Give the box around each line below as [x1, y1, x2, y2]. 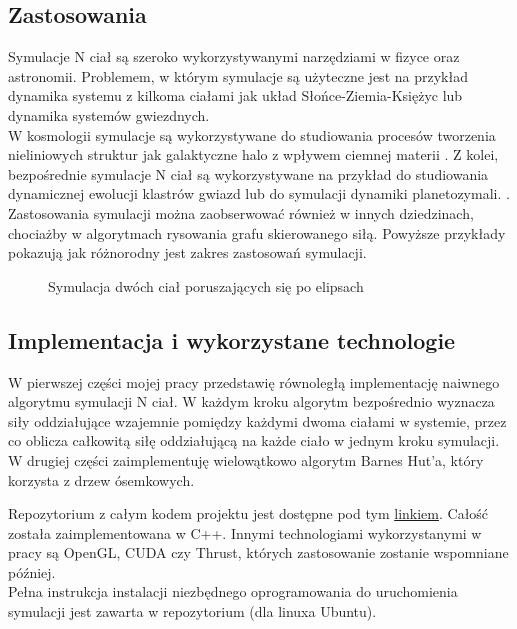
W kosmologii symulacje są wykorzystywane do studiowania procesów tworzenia [8, 124, 496, 145]
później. [8, 561, 56, 582]
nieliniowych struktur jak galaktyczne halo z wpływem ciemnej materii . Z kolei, [8, 144, 499, 165]
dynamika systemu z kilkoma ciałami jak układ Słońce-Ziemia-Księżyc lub [8, 85, 463, 106]
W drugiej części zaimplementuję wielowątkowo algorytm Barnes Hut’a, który [8, 449, 484, 470]
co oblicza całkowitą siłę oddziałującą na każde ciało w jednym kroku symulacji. [8, 430, 500, 451]
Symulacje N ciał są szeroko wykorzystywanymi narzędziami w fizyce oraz [8, 46, 460, 67]
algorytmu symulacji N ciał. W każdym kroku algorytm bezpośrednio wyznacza [8, 391, 495, 412]
